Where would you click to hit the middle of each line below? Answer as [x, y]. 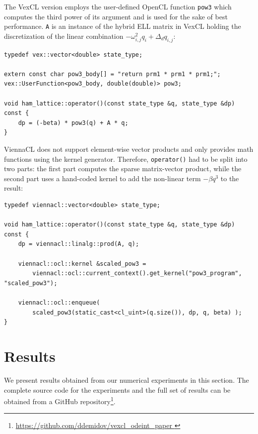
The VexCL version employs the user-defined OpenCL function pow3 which [118, 6]
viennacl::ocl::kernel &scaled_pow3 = [82, 264]
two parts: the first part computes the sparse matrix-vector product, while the [123, 168]
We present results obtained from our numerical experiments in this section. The [127, 380]
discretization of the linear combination [64, 36]
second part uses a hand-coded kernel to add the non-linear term [102, 178]
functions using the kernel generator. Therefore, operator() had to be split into [126, 159]
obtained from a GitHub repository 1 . [60, 400]
